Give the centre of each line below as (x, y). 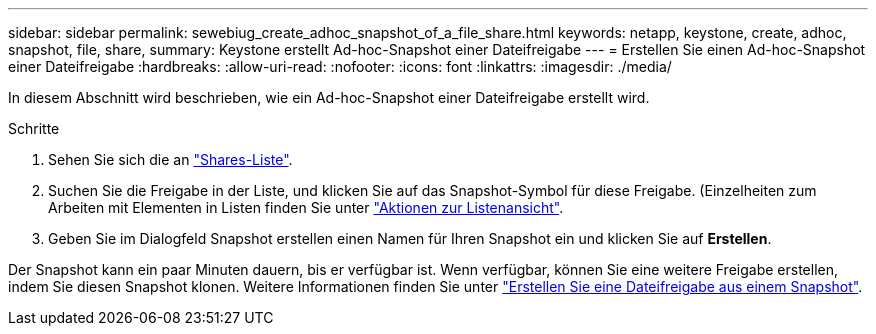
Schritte (34, 128)
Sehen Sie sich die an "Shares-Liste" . (170, 159)
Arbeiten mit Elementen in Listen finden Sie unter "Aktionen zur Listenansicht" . (306, 207)
